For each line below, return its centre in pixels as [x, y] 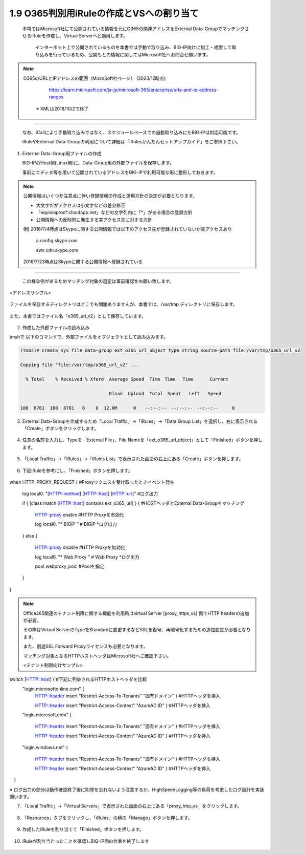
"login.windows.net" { [45, 747]
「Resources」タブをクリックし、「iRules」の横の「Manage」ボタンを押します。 [107, 818]
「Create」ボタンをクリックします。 [61, 428]
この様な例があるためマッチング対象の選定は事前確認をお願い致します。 [98, 281]
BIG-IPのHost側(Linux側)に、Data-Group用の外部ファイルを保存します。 [98, 163]
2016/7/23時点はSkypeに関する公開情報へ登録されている [83, 262]
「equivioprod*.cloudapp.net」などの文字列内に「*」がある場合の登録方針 [114, 212]
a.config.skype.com [57, 241]
